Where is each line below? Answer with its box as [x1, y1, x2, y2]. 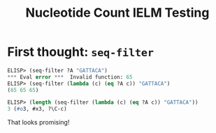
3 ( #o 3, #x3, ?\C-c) [7, 106, 68, 113]
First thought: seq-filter [7, 44, 154, 60]
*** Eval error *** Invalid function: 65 [7, 73, 133, 81]
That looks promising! [7, 118, 70, 127]
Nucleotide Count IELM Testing [25, 5, 210, 21]
